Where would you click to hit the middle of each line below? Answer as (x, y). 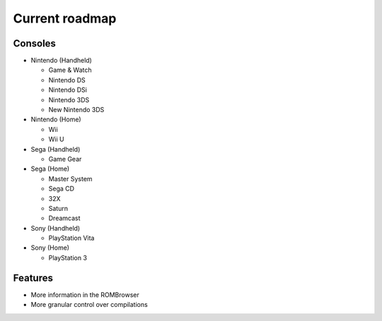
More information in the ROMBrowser (85, 295)
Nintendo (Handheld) (61, 61)
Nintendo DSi (68, 90)
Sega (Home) (50, 169)
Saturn (58, 208)
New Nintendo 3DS (76, 110)
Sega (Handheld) (56, 149)
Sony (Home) (50, 248)
